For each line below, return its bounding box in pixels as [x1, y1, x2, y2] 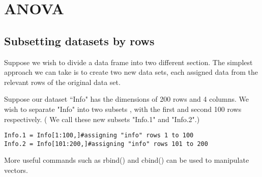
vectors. [4, 165, 28, 175]
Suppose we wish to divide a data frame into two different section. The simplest [4, 56, 253, 67]
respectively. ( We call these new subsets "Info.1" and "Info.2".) [4, 113, 200, 124]
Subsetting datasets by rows [4, 33, 155, 48]
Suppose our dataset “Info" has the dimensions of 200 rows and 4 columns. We [4, 94, 249, 104]
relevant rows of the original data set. [4, 76, 121, 87]
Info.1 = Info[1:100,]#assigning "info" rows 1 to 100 [4, 132, 194, 139]
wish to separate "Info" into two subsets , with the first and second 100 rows [4, 103, 242, 114]
